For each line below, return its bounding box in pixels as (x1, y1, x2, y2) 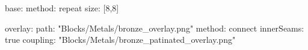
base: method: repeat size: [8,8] (5, 2, 119, 14)
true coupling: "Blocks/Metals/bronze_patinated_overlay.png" (5, 33, 236, 46)
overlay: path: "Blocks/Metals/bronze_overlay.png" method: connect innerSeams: (5, 21, 304, 34)
